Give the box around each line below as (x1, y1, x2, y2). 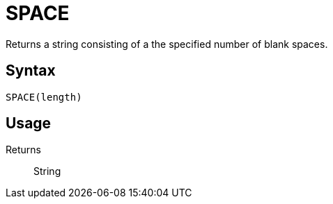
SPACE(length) (6, 91, 82, 103)
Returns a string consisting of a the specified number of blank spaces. (6, 37, 328, 50)
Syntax (6, 62, 56, 80)
